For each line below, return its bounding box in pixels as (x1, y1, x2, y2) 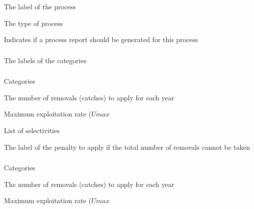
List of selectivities (4, 125, 60, 135)
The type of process (4, 18, 63, 28)
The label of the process (4, 1, 76, 11)
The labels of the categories (4, 55, 87, 65)
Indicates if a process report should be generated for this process (4, 34, 198, 45)
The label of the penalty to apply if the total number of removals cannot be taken (4, 141, 250, 152)
